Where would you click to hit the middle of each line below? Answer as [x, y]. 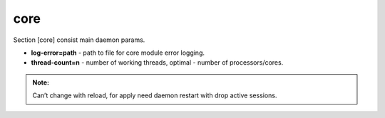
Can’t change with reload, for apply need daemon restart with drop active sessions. [155, 95]
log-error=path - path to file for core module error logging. [118, 53]
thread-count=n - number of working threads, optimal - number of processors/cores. [157, 63]
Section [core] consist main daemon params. [79, 40]
